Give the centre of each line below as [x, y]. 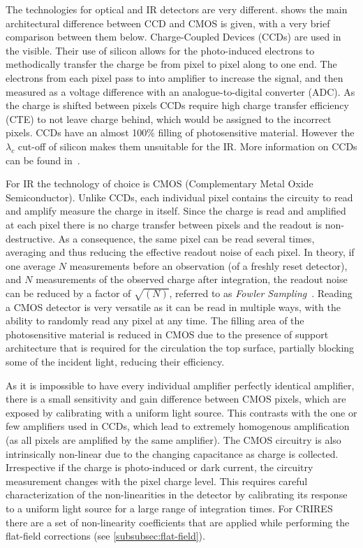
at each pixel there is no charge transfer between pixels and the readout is [164, 224]
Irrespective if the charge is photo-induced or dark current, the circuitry [160, 467]
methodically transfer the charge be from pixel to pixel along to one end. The [171, 64]
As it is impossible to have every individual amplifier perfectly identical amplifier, [180, 385]
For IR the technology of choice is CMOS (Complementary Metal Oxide [160, 183]
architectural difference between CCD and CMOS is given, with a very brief [168, 23]
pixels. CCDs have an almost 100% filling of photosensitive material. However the [180, 132]
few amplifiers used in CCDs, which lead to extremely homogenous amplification [178, 426]
